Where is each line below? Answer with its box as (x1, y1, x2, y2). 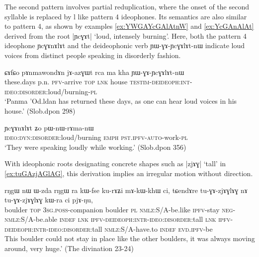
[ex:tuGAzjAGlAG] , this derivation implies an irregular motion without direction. (4, 168, 253, 178)
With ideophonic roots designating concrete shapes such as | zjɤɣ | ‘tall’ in (4, 158, 226, 169)
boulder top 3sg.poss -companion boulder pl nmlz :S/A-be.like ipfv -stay (4, 204, 220, 214)
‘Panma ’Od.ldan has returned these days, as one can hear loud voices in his (4, 96, 237, 106)
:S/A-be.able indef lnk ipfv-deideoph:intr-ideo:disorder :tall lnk (19, 214, 216, 224)
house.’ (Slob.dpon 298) (4, 105, 76, 116)
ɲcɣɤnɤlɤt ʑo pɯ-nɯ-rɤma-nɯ (4, 122, 94, 132)
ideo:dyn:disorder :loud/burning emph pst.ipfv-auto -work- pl (4, 132, 188, 142)
